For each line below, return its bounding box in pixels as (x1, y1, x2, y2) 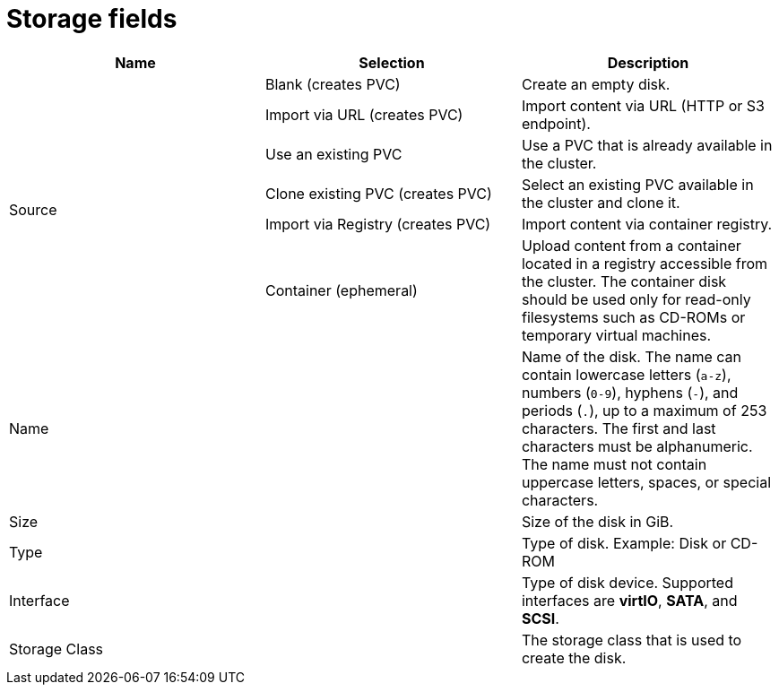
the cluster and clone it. (521, 193, 680, 212)
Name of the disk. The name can (521, 347, 742, 366)
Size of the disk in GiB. (521, 512, 674, 531)
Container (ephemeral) (264, 281, 418, 299)
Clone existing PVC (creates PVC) (264, 184, 492, 203)
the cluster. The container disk (521, 272, 727, 290)
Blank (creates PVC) (264, 74, 401, 93)
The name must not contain (521, 454, 707, 473)
